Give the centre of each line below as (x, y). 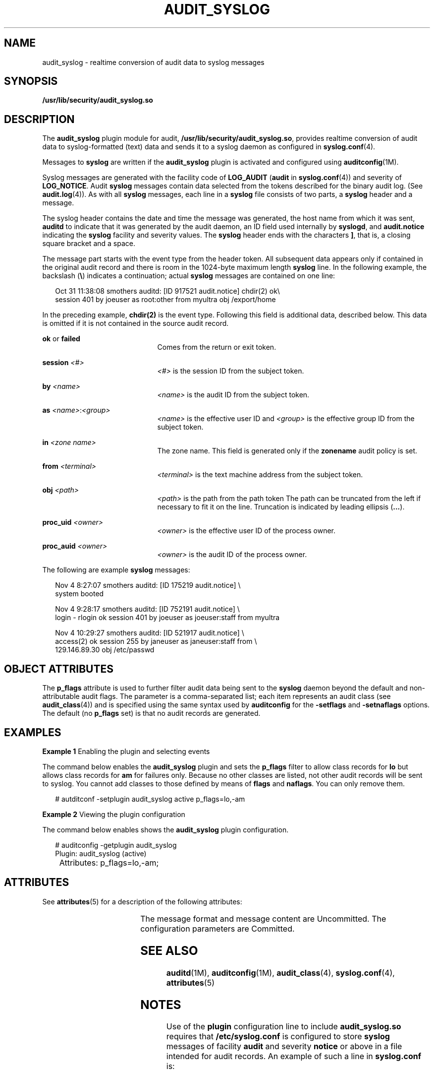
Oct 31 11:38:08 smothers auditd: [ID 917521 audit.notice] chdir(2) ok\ (167, 291)
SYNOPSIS (31, 81)
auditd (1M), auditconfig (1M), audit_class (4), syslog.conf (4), (280, 973)
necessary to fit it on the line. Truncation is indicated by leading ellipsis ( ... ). (281, 507)
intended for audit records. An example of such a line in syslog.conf (294, 1056)
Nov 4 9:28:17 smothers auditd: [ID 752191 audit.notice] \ (147, 609)
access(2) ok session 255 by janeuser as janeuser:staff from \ (156, 641)
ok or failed (61, 339)
